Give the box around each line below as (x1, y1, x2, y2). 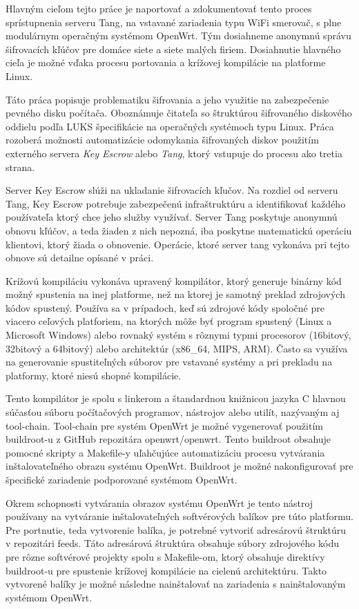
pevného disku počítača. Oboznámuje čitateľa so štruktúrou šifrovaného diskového (6, 106, 352, 120)
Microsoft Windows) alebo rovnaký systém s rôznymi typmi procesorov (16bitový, (6, 328, 351, 342)
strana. (6, 159, 35, 174)
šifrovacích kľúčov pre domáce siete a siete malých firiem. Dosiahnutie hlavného (6, 41, 341, 56)
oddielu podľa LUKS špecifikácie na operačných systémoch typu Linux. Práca (6, 119, 334, 133)
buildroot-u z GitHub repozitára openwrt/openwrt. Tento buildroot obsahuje (6, 432, 331, 446)
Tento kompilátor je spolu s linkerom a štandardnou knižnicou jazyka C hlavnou (6, 391, 346, 406)
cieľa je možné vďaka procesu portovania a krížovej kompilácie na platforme (6, 55, 326, 70)
